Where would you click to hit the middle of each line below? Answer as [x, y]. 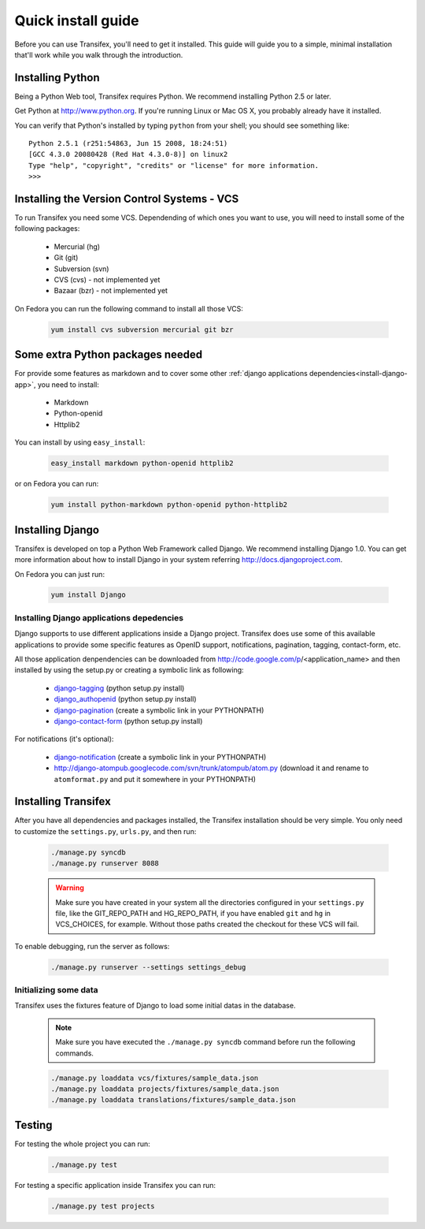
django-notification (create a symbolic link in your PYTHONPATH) [160, 757]
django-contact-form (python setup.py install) [128, 721]
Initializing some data [56, 990]
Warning [70, 888]
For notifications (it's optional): [64, 739]
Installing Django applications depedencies [99, 617]
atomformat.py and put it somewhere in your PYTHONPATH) [155, 779]
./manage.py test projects [103, 1206]
